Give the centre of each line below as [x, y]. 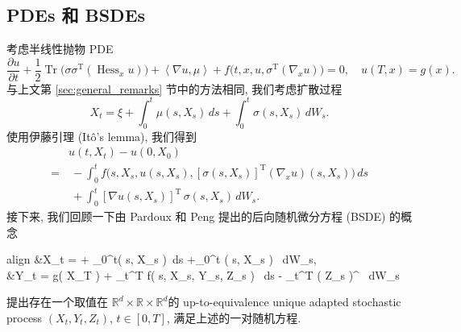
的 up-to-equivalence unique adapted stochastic [284, 302]
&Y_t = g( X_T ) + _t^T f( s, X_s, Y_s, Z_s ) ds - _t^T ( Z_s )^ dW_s [203, 274]
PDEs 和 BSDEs [76, 15]
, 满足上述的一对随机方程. [234, 317]
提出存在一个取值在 [57, 302]
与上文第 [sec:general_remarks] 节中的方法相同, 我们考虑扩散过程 [174, 88]
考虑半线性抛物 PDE [60, 49]
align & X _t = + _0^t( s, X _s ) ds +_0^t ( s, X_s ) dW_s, [162, 259]
